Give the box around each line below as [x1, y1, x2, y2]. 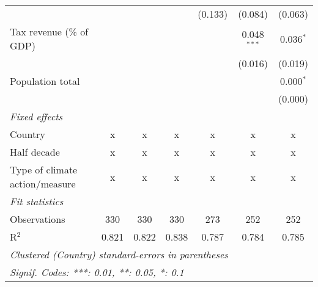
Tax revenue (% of [10, 24, 89, 38]
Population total [10, 74, 80, 88]
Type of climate [10, 162, 78, 176]
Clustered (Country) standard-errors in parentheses [10, 247, 228, 261]
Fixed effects [10, 109, 63, 123]
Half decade [10, 145, 60, 159]
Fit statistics [10, 194, 64, 208]
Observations [10, 212, 65, 226]
